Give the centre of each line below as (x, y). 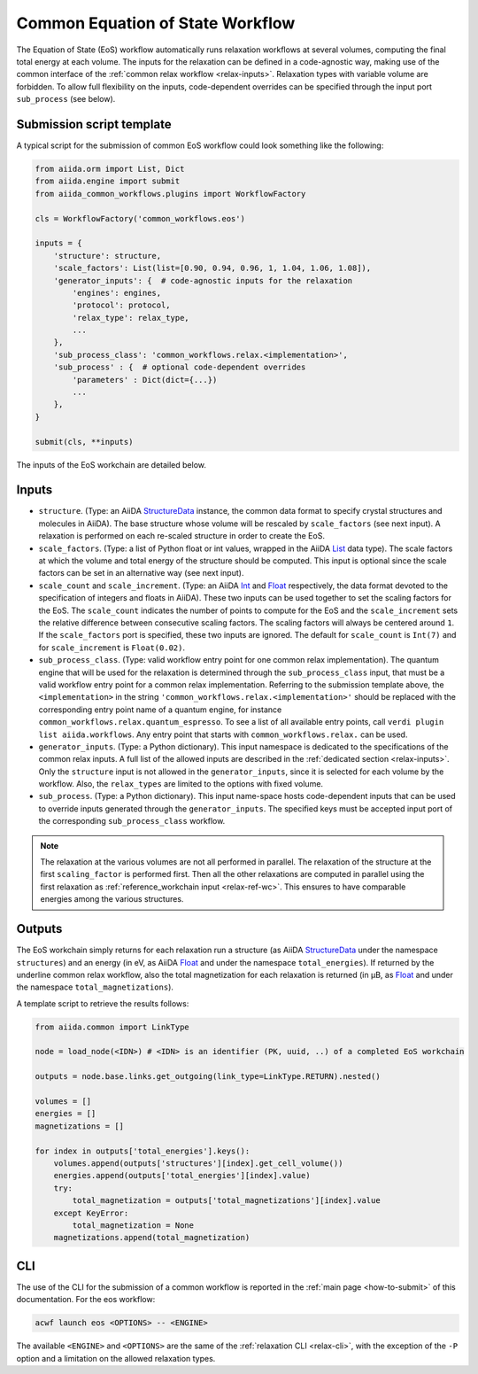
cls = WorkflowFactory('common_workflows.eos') (140, 218)
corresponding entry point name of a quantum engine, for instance (160, 710)
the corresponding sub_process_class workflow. (132, 821)
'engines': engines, (117, 293)
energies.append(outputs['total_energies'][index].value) (182, 1176)
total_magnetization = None (133, 1225)
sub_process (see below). (66, 99)
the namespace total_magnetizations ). (95, 987)
